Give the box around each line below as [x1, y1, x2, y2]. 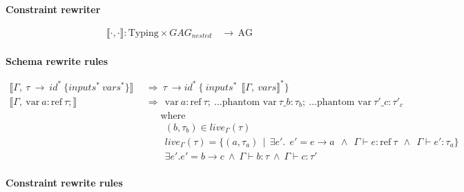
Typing [128, 28, 159, 38]
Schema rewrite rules [6, 53, 108, 68]
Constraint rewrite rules [6, 175, 123, 189]
